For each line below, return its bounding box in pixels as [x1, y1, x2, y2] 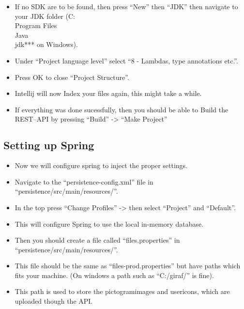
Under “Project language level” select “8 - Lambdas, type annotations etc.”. [15, 55, 238, 65]
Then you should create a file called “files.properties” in [15, 235, 180, 245]
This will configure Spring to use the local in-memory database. [15, 218, 204, 229]
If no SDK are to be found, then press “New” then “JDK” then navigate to [15, 1, 238, 11]
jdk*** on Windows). [15, 39, 78, 49]
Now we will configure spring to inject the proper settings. [15, 160, 188, 170]
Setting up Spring [3, 138, 94, 153]
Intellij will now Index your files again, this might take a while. [15, 88, 202, 98]
